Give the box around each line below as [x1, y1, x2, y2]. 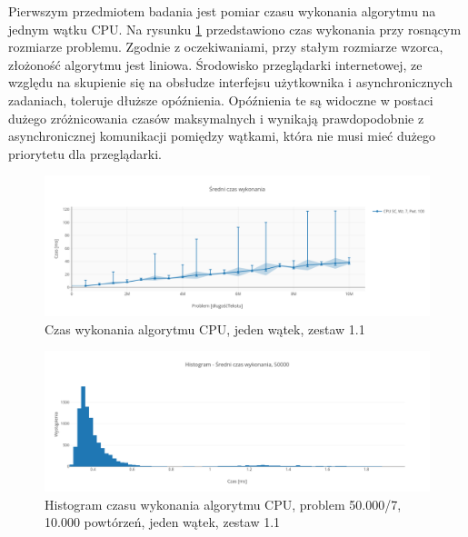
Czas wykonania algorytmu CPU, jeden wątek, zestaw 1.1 [45, 319, 365, 338]
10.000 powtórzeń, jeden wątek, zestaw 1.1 [45, 512, 281, 532]
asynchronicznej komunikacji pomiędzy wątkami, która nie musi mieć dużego [8, 126, 435, 145]
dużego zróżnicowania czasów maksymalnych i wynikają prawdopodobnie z [8, 108, 424, 127]
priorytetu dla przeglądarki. [8, 144, 162, 163]
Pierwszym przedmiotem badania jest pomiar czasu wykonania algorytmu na [8, 2, 436, 20]
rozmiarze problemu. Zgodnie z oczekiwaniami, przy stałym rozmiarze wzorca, [8, 37, 443, 56]
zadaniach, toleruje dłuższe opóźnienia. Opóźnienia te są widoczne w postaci [8, 90, 433, 109]
